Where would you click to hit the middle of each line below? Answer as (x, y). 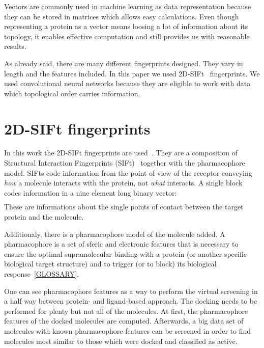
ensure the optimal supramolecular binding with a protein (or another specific (125, 253)
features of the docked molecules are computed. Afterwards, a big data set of (124, 321)
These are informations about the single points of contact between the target (124, 207)
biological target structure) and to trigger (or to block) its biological (110, 264)
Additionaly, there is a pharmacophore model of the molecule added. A (115, 234)
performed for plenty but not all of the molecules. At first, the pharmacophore (126, 311)
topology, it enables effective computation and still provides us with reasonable (127, 36)
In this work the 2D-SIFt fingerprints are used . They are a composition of (121, 153)
